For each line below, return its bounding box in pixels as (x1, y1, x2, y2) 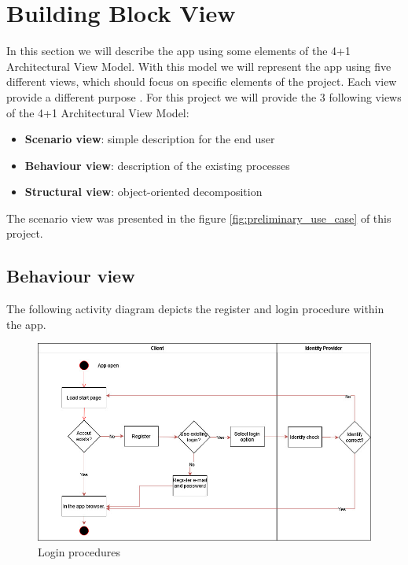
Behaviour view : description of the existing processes (24, 157, 290, 173)
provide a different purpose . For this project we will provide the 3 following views (6, 88, 402, 105)
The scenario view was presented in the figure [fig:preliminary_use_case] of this (6, 209, 391, 226)
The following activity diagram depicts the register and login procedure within (6, 301, 384, 317)
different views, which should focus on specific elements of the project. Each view (6, 73, 397, 90)
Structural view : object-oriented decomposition (24, 183, 263, 200)
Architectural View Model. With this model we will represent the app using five (6, 57, 391, 74)
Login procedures (38, 543, 120, 559)
